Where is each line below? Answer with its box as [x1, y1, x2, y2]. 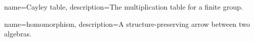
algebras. [4, 28, 32, 39]
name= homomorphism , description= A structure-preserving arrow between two [4, 18, 250, 29]
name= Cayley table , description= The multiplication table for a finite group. [4, 2, 243, 12]
